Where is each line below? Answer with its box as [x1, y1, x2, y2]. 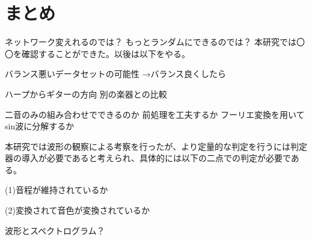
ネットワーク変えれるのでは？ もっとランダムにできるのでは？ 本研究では [5, 35, 297, 48]
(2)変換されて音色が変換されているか [5, 204, 150, 217]
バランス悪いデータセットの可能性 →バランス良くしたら [5, 67, 227, 80]
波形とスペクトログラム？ [5, 224, 105, 236]
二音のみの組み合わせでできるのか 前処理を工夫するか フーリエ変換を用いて [5, 108, 305, 120]
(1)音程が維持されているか [5, 183, 108, 196]
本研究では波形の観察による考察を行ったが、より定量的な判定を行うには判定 [5, 140, 308, 152]
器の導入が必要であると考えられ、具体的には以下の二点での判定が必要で [5, 152, 291, 164]
